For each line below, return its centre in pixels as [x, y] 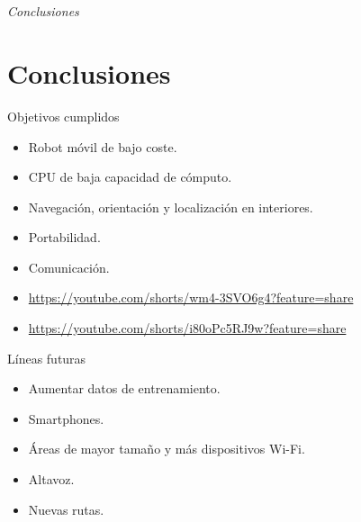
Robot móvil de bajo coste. [103, 146]
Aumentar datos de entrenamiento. [124, 388]
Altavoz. [51, 479]
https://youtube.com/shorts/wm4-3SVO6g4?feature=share [191, 297]
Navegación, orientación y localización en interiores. [171, 207]
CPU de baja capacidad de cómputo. [130, 177]
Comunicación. [69, 267]
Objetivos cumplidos [63, 116]
